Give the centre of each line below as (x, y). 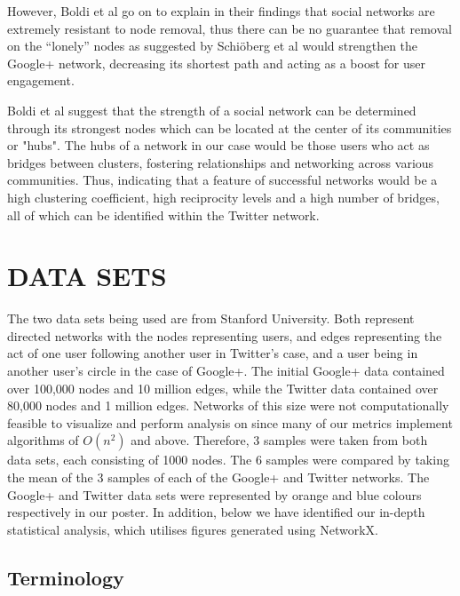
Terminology (66, 577)
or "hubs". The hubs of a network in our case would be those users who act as (218, 145)
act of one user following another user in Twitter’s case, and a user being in (213, 353)
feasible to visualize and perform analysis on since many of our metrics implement (230, 422)
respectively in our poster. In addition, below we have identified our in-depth (216, 512)
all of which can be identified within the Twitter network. (163, 215)
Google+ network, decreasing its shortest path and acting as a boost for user (216, 63)
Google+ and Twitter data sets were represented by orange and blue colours (214, 494)
